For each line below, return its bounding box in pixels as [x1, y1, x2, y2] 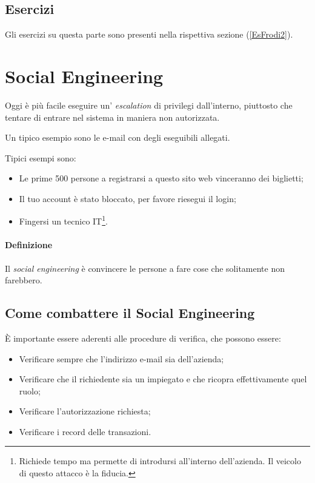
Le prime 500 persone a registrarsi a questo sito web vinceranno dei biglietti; [19, 172, 303, 184]
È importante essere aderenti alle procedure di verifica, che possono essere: [5, 331, 281, 344]
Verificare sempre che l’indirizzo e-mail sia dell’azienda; [19, 352, 224, 365]
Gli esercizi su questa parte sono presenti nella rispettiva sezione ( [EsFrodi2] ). [5, 28, 293, 41]
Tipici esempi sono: [5, 151, 76, 164]
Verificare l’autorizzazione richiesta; [19, 405, 151, 417]
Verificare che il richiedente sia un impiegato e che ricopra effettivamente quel [19, 373, 307, 385]
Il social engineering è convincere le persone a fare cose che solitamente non [5, 262, 285, 274]
